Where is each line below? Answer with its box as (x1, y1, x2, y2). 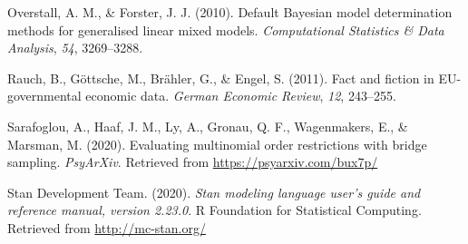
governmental (7, 86, 82, 105)
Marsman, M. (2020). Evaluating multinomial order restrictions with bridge (7, 134, 427, 153)
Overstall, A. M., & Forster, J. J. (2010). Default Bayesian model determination (7, 3, 453, 21)
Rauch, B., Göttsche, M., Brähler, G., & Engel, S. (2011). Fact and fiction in (7, 68, 434, 87)
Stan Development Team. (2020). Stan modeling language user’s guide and (7, 182, 421, 201)
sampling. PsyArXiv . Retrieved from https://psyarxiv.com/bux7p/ (7, 152, 378, 171)
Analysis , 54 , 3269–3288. (7, 38, 143, 57)
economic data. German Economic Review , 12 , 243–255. (85, 86, 396, 105)
